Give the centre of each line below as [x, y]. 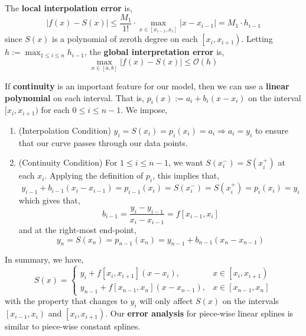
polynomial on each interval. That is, [74, 97]
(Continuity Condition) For [68, 162]
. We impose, [144, 110]
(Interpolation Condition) [65, 130]
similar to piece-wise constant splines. [73, 326]
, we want [185, 162]
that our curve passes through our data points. [103, 142]
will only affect [166, 301]
